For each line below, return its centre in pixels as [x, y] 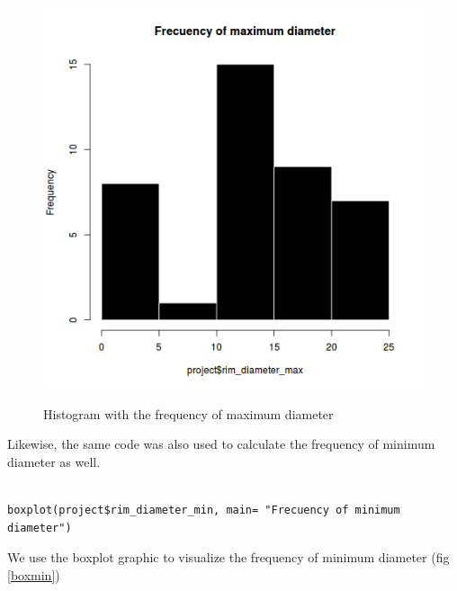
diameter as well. [54, 461]
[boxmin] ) [34, 574]
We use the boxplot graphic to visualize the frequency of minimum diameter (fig [228, 557]
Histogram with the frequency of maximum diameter [188, 413]
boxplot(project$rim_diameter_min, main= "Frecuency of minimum [204, 510]
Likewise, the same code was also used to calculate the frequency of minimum [221, 444]
